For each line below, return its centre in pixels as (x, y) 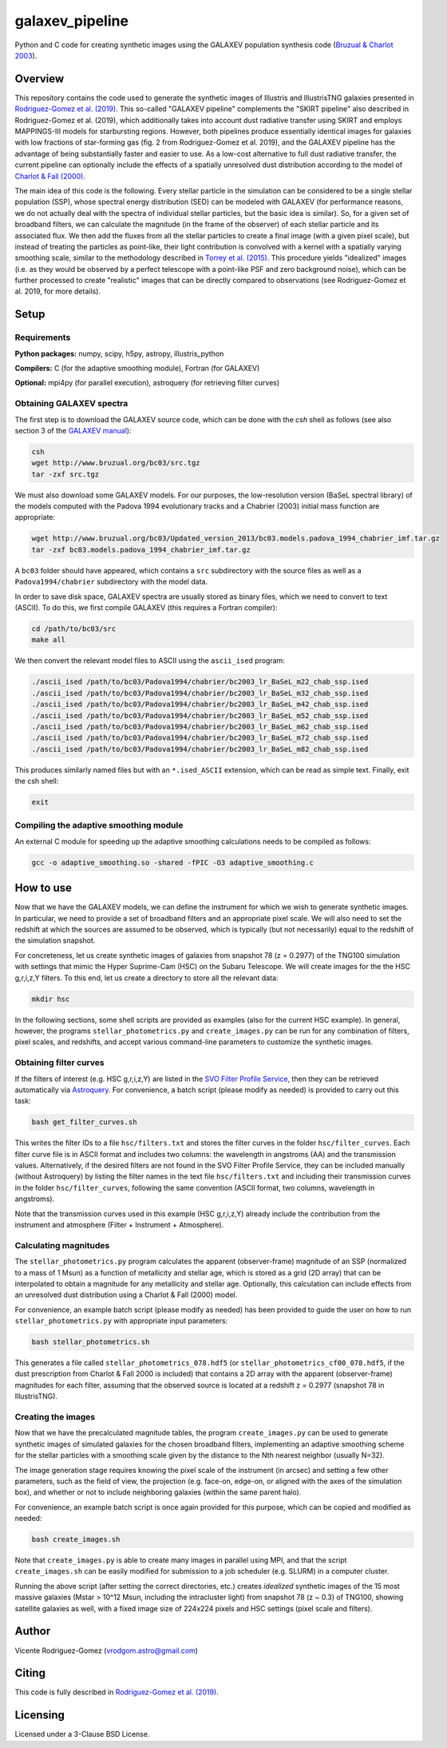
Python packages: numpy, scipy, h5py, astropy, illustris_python (119, 353)
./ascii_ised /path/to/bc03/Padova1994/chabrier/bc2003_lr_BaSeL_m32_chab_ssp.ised (200, 693)
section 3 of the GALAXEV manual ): (73, 430)
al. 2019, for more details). (58, 291)
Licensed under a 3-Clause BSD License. (82, 1734)
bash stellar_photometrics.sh (91, 1342)
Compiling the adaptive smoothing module (99, 825)
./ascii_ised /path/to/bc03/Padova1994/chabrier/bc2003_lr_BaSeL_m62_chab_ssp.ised (200, 726)
